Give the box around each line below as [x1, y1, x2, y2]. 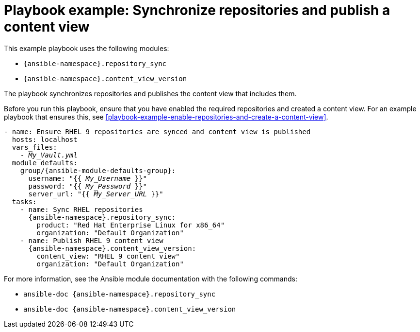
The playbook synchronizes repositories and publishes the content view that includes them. [4, 89, 297, 98]
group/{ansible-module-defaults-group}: [20, 166, 176, 175]
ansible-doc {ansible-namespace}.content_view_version [23, 305, 236, 313]
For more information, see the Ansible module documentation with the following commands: [4, 274, 297, 283]
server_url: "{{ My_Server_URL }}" [28, 190, 163, 198]
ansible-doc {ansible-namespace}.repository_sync [23, 290, 216, 298]
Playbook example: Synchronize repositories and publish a [4, 2, 390, 18]
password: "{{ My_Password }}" [28, 182, 147, 190]
